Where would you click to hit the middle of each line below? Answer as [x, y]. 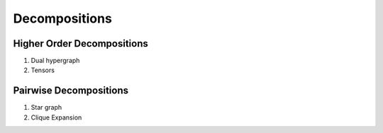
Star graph [46, 108]
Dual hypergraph [55, 61]
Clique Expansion [56, 117]
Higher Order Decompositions [81, 44]
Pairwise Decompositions [71, 91]
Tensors [43, 70]
